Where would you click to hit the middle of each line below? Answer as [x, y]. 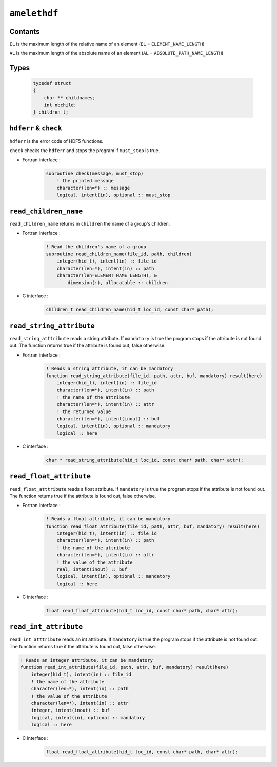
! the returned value [84, 411]
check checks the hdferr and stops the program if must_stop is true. [85, 150]
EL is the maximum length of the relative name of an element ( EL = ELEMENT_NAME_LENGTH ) [107, 44]
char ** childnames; [70, 98]
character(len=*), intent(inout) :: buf [108, 419]
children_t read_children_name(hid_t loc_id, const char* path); [130, 310]
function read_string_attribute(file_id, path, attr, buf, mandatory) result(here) [154, 376]
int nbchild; [60, 105]
